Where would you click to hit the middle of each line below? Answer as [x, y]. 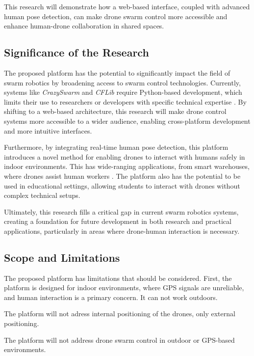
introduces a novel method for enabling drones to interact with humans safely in [125, 156]
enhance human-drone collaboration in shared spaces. [84, 26]
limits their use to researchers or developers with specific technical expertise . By [125, 101]
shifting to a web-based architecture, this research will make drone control [115, 111]
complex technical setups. [42, 195]
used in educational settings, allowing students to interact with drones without [122, 185]
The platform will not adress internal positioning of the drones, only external [120, 314]
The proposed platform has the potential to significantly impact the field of [117, 72]
